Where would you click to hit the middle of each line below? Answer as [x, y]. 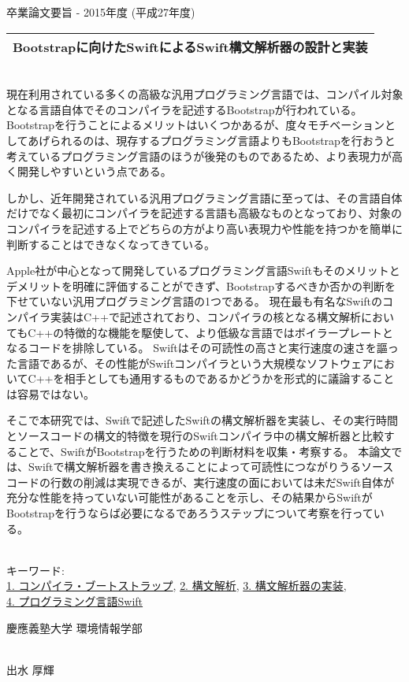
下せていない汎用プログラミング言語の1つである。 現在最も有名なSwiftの [195, 301]
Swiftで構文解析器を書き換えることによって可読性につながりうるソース [211, 467]
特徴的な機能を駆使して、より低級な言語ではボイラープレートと [229, 332]
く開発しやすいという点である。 [89, 171]
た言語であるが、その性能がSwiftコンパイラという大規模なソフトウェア [190, 363]
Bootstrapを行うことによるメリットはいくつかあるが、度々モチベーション [196, 125]
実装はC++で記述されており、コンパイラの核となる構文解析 [206, 316]
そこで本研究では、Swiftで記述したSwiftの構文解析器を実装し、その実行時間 [203, 420]
